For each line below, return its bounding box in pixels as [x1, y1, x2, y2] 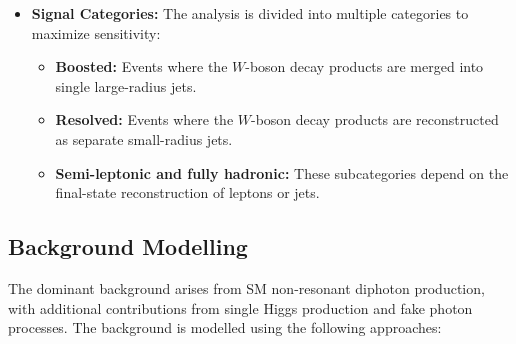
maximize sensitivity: [31, 22, 161, 43]
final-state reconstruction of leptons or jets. [55, 182, 320, 203]
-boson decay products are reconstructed [251, 109, 499, 130]
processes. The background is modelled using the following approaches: [8, 317, 442, 338]
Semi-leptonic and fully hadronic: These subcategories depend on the [55, 162, 509, 183]
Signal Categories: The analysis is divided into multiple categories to [31, 3, 469, 23]
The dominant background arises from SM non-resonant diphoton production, [8, 277, 485, 298]
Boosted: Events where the [55, 56, 228, 77]
